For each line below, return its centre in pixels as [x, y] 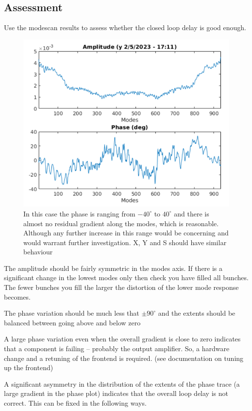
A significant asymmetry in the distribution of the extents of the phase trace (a [122, 384]
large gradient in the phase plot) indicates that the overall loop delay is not [116, 393]
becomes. [17, 296]
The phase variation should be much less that [72, 313]
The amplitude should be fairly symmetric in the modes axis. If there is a [113, 268]
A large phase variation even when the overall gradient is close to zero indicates [122, 339]
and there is [192, 213]
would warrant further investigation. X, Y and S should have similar [125, 242]
